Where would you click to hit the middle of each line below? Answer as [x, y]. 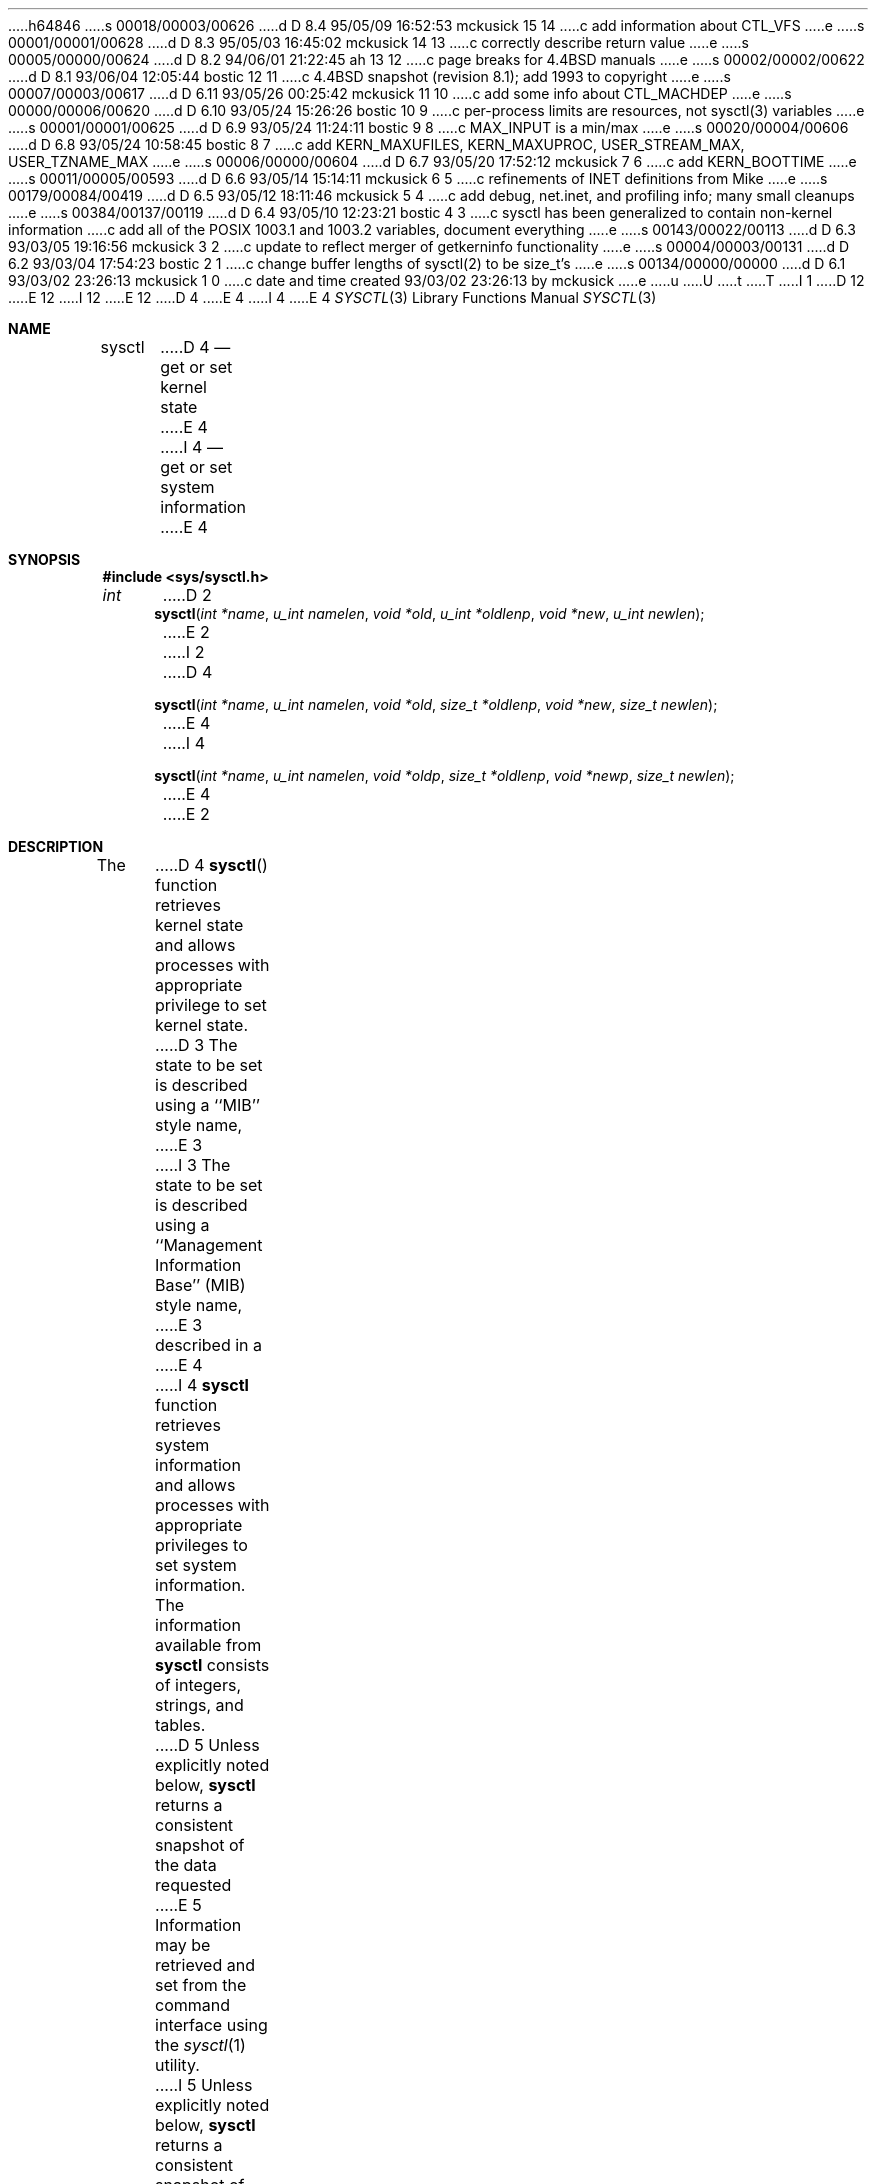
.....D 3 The [196, 1045]
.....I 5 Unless [204, 2085]
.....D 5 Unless [207, 1745]
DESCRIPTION [56, 846]
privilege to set [211, 1005]
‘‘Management [209, 1245]
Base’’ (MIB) [200, 1285]
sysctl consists [212, 1665]
